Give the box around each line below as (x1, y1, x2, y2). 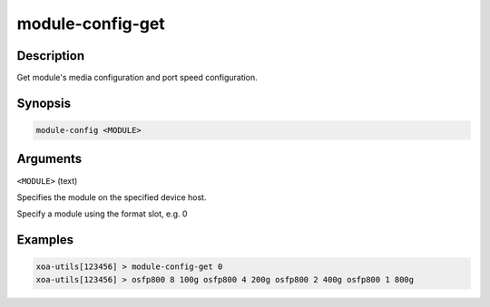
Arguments (16, 151, 83, 167)
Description (16, 48, 85, 63)
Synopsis (16, 95, 72, 110)
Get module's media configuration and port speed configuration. (16, 72, 258, 83)
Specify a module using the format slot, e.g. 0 (16, 208, 188, 219)
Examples (16, 232, 74, 248)
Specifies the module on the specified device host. (16, 191, 207, 203)
